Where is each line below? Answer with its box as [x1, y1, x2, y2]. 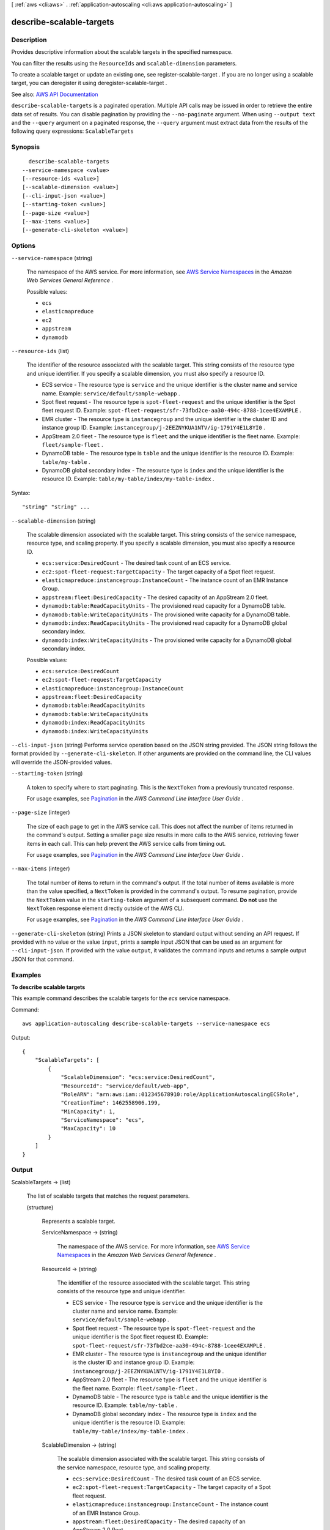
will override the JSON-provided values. [11, 758, 112, 766]
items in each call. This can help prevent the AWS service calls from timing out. [26, 840, 226, 847]
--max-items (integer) [11, 865, 70, 872]
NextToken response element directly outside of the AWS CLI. [26, 905, 185, 912]
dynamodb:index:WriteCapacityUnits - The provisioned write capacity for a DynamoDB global [42, 636, 291, 644]
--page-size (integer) [11, 808, 70, 816]
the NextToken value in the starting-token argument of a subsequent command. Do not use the [26, 896, 277, 903]
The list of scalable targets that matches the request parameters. [26, 1192, 190, 1200]
